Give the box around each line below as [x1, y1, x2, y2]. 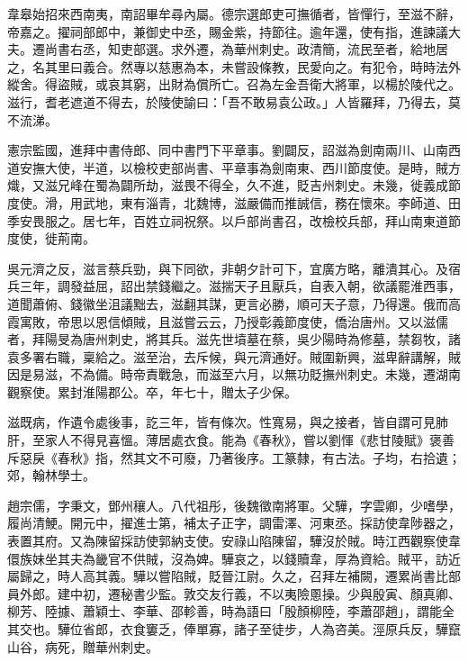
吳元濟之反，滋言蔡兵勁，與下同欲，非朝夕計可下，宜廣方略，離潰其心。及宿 [7, 258, 461, 277]
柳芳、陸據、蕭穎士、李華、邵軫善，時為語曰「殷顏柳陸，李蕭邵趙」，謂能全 [7, 602, 454, 621]
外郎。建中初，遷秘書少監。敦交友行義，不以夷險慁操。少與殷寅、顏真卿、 [19, 584, 461, 603]
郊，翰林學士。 [7, 466, 95, 485]
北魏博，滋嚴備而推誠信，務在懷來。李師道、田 [183, 193, 461, 212]
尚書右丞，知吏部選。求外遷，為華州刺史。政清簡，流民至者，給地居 [44, 40, 448, 59]
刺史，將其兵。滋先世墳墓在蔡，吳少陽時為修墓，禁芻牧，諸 [107, 330, 461, 349]
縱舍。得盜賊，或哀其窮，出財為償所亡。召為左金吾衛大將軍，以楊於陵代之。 [7, 75, 461, 94]
